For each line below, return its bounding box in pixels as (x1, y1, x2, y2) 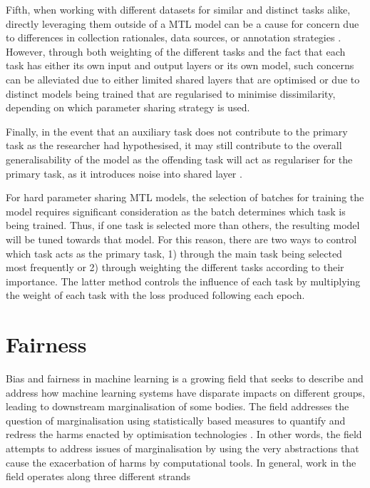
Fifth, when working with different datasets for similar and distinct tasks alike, (6, 2, 351, 16)
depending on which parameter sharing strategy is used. (6, 100, 250, 115)
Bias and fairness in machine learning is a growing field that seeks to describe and (6, 371, 364, 385)
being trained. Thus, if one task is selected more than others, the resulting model (6, 218, 360, 233)
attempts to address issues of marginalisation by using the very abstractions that (6, 440, 359, 455)
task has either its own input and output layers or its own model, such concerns (6, 58, 354, 73)
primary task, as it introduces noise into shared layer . (6, 166, 242, 181)
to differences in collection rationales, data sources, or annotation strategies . (6, 30, 341, 45)
